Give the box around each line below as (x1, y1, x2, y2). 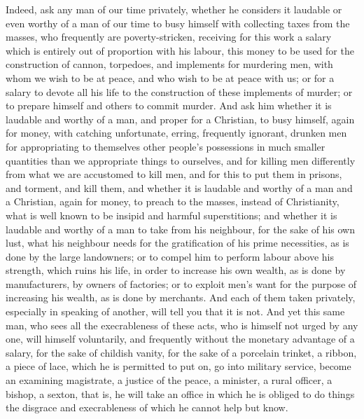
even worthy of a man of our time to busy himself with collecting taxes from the (6, 15, 350, 30)
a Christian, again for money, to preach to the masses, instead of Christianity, (6, 194, 339, 209)
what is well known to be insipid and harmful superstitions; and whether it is (6, 207, 337, 222)
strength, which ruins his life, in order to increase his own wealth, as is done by (6, 263, 346, 277)
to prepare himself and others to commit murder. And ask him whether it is (6, 98, 332, 113)
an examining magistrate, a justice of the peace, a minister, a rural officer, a (6, 373, 332, 387)
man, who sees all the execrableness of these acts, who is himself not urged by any (6, 317, 358, 332)
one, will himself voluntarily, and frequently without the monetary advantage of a (6, 331, 355, 346)
